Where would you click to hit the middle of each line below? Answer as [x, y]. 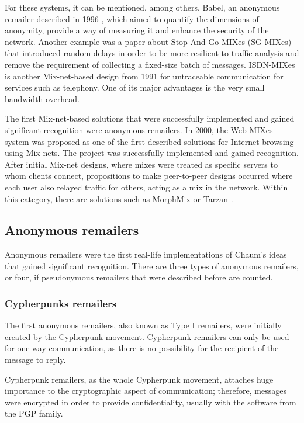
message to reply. [35, 360]
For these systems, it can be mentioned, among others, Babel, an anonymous [142, 7]
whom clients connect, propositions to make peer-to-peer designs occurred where [149, 176]
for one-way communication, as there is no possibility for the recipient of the [142, 348]
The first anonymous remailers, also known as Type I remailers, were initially [143, 325]
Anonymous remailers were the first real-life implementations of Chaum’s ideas [146, 254]
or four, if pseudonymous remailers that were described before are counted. [139, 277]
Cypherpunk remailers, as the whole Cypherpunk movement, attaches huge [139, 379]
